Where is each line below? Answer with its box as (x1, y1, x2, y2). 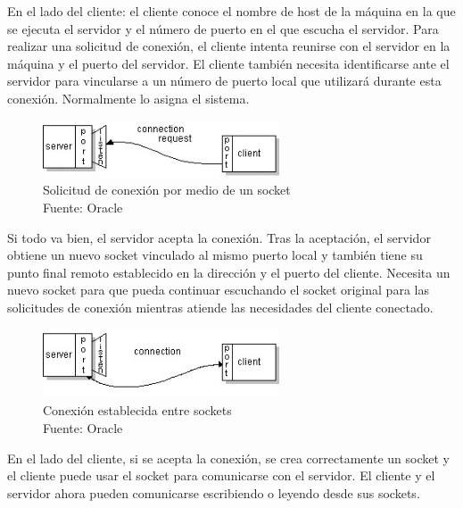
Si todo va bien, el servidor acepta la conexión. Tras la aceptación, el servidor (7, 228, 431, 246)
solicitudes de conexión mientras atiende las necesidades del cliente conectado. (7, 297, 434, 316)
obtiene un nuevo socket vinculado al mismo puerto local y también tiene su (7, 246, 423, 264)
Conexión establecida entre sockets (43, 401, 232, 420)
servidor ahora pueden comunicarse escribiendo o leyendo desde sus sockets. (7, 483, 420, 502)
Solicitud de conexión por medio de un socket (43, 180, 291, 199)
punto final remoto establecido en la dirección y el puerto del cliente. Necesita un (7, 262, 451, 281)
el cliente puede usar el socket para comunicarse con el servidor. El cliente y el (7, 466, 435, 485)
